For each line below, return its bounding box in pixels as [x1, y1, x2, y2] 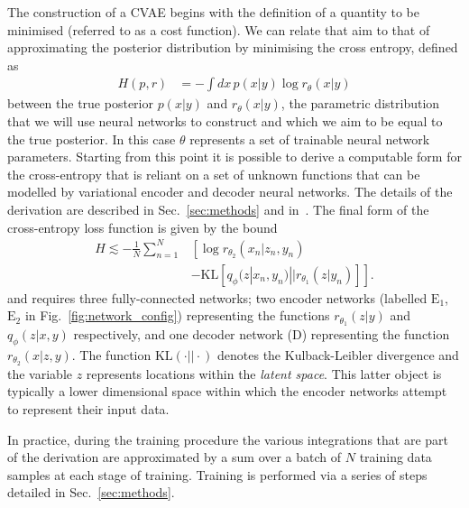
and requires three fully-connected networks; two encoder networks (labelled [7, 288, 428, 307]
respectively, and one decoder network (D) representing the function [73, 325, 450, 344]
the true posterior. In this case [7, 129, 176, 148]
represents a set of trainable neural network [189, 129, 430, 148]
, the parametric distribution [280, 94, 440, 113]
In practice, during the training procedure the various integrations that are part [7, 429, 449, 448]
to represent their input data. [7, 400, 170, 419]
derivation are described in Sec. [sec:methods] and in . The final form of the [7, 199, 429, 218]
